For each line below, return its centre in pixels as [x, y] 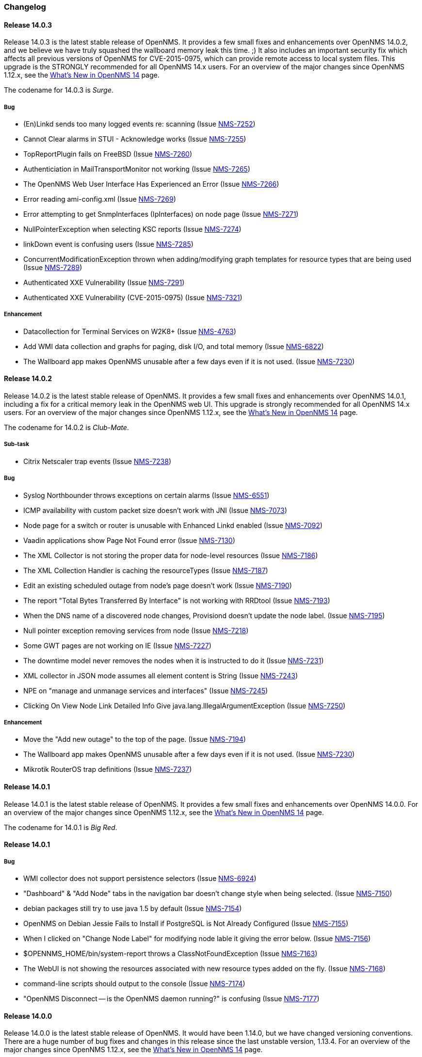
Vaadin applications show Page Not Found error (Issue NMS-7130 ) [129, 540]
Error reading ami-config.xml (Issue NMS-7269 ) [100, 199]
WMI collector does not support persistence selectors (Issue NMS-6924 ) [140, 878]
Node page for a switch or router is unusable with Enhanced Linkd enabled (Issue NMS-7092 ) [173, 525]
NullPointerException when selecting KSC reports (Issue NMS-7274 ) [132, 229]
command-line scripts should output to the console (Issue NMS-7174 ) [134, 983]
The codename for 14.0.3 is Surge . [59, 90]
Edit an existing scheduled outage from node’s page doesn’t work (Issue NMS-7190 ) [158, 585]
